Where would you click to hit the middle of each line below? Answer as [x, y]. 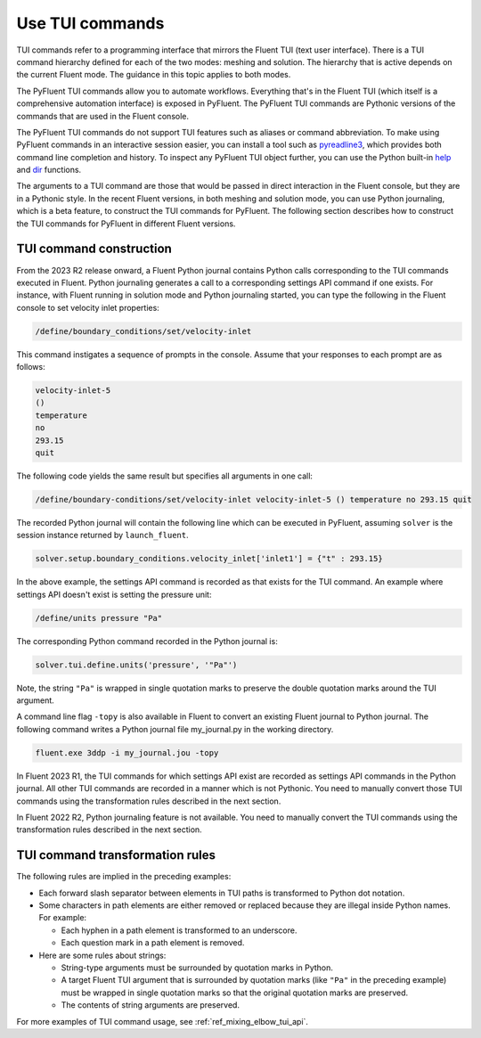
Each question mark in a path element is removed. [153, 943]
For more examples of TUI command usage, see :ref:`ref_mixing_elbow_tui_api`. [163, 1021]
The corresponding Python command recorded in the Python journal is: [147, 641]
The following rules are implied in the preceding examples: [124, 877]
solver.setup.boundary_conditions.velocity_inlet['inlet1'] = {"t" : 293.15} [209, 559]
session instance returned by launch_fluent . [102, 535]
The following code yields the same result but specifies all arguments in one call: [165, 476]
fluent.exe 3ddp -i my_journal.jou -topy [127, 752]
